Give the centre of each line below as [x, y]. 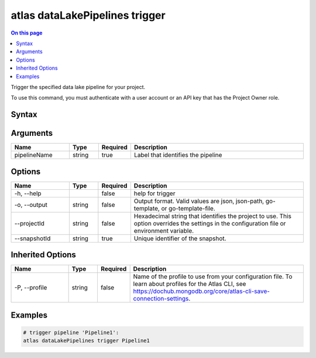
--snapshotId [32, 238]
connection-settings [161, 299]
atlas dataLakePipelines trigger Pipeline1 [87, 341]
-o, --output [31, 204]
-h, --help [28, 193]
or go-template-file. [188, 208]
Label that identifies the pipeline [178, 155]
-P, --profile [31, 288]
